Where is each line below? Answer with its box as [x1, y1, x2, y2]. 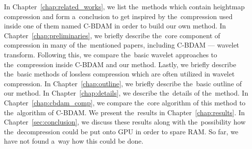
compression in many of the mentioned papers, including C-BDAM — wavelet [4, 40, 239, 50]
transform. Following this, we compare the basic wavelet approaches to [4, 49, 217, 59]
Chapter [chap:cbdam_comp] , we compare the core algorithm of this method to [4, 97, 246, 107]
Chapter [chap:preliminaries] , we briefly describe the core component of [4, 30, 221, 40]
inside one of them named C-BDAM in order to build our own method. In [4, 21, 226, 31]
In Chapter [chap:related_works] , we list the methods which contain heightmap [4, 1, 245, 11]
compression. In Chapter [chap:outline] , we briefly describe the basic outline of [4, 78, 242, 88]
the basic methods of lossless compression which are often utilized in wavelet [4, 69, 235, 79]
